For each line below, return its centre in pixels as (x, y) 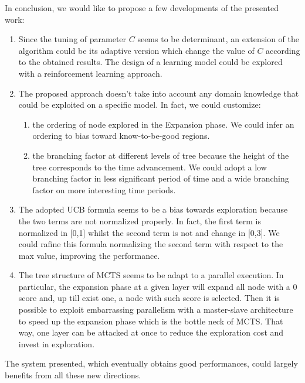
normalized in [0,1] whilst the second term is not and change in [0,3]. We (149, 232)
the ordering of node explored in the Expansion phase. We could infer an (163, 124)
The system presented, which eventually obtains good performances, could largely (151, 363)
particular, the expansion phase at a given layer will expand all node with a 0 (158, 286)
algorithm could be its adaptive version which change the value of (136, 50)
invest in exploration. (57, 343)
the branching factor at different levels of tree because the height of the (161, 155)
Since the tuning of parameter (72, 39)
